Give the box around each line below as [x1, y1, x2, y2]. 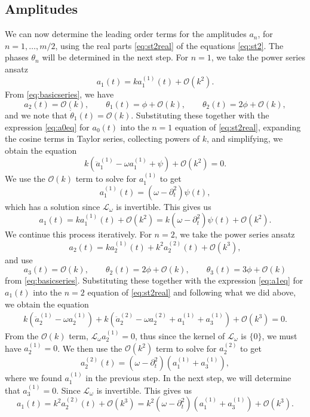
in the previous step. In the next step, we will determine [85, 372, 291, 384]
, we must [262, 329, 297, 342]
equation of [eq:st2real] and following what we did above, [87, 285, 296, 298]
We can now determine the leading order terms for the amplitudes [5, 28, 247, 40]
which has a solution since [5, 200, 100, 212]
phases [5, 51, 29, 63]
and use [5, 253, 33, 266]
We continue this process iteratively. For [5, 228, 152, 241]
